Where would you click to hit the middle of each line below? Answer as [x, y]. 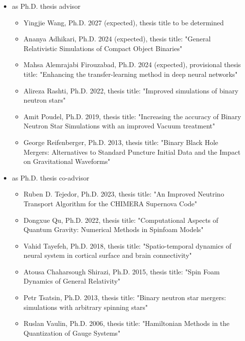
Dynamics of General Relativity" [72, 281]
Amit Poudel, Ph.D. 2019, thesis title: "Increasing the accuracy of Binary [132, 116]
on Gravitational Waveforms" [67, 161]
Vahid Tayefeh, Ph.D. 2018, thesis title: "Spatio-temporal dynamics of [127, 245]
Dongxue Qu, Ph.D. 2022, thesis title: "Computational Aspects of [121, 220]
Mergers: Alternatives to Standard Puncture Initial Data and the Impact [132, 152]
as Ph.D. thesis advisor [46, 6]
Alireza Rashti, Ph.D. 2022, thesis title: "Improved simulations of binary [131, 90]
